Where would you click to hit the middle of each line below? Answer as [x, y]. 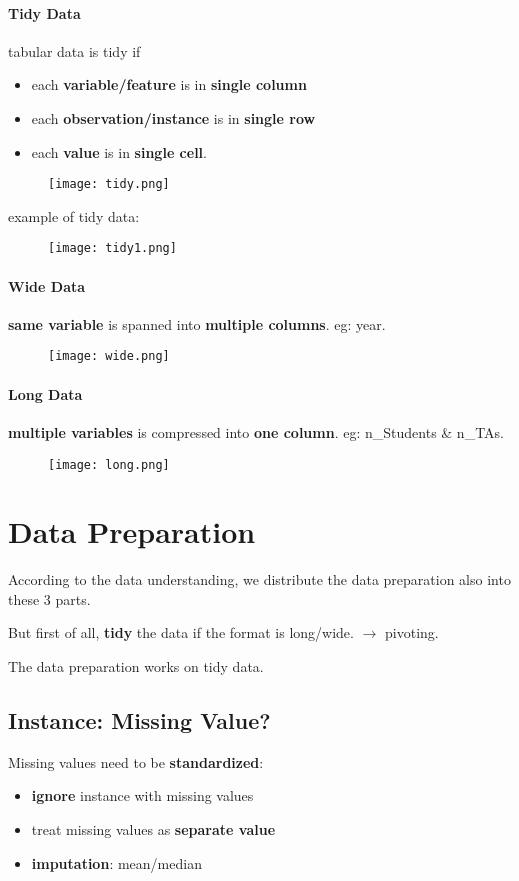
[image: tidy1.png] [112, 248]
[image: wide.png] [109, 356]
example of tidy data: [74, 215]
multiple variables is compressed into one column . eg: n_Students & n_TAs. [256, 431]
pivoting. [412, 632]
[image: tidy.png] [109, 184]
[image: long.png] [109, 464]
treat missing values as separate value [153, 829]
